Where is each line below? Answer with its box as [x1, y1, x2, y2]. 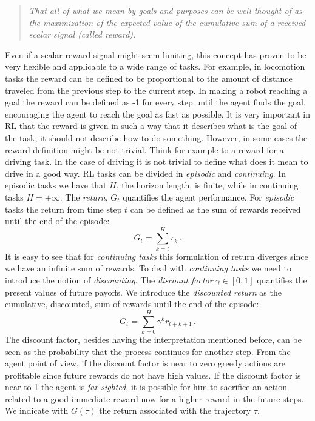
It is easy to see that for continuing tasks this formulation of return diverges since [5, 250, 308, 262]
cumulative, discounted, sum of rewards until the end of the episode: [5, 297, 259, 310]
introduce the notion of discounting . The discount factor [5, 274, 213, 286]
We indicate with [5, 404, 69, 417]
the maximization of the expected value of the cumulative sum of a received [29, 16, 306, 28]
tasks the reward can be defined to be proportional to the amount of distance [5, 71, 293, 84]
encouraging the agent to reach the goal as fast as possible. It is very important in [5, 107, 311, 120]
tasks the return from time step [5, 202, 122, 215]
